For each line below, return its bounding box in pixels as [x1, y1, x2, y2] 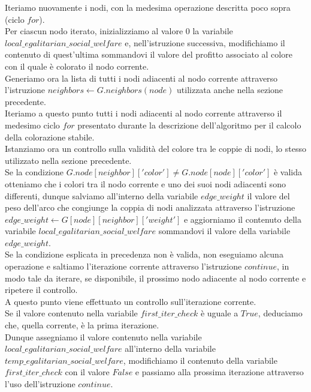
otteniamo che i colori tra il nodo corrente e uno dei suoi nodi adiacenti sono [5, 177, 286, 190]
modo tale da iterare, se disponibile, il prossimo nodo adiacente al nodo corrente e [5, 271, 306, 284]
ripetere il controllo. [5, 283, 78, 296]
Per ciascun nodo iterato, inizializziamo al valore [5, 25, 183, 37]
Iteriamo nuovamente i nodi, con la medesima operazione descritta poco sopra [5, 1, 291, 13]
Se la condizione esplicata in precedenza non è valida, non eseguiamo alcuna [5, 248, 283, 261]
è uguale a [200, 307, 238, 319]
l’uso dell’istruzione [5, 378, 76, 390]
